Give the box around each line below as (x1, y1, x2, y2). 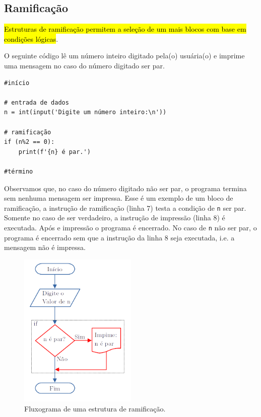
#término (4, 168, 33, 175)
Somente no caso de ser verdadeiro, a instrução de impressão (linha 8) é (4, 212, 225, 223)
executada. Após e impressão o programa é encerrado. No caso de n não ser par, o (4, 222, 257, 232)
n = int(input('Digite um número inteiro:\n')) (4, 109, 167, 116)
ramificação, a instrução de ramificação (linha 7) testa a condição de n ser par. (4, 202, 246, 213)
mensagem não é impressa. (4, 242, 86, 253)
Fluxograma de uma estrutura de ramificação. (24, 403, 166, 413)
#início (4, 79, 30, 87)
